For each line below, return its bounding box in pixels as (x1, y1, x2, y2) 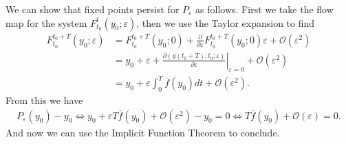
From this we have (6, 93, 83, 107)
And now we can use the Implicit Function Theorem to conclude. (6, 125, 280, 139)
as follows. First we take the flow (195, 2, 334, 16)
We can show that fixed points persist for (6, 2, 180, 16)
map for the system (6, 15, 87, 30)
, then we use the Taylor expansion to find (136, 15, 315, 30)
